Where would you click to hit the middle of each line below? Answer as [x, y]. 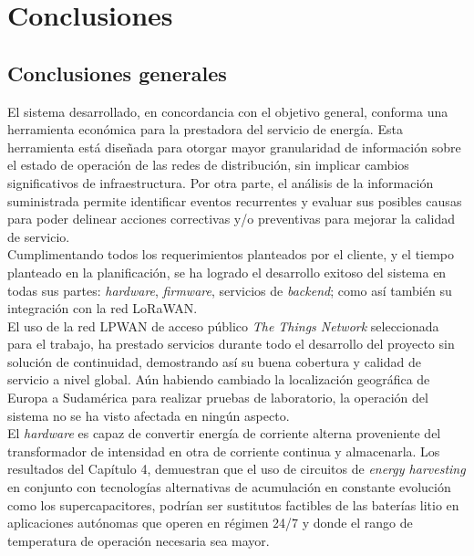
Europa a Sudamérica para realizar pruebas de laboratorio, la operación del [218, 398]
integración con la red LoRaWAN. [103, 308]
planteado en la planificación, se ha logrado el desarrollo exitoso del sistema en [227, 272]
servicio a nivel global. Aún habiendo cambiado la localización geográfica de [219, 379]
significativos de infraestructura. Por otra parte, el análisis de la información [221, 182]
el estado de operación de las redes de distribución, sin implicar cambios [208, 165]
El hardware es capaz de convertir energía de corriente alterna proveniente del [224, 433]
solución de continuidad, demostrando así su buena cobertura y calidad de [214, 361]
